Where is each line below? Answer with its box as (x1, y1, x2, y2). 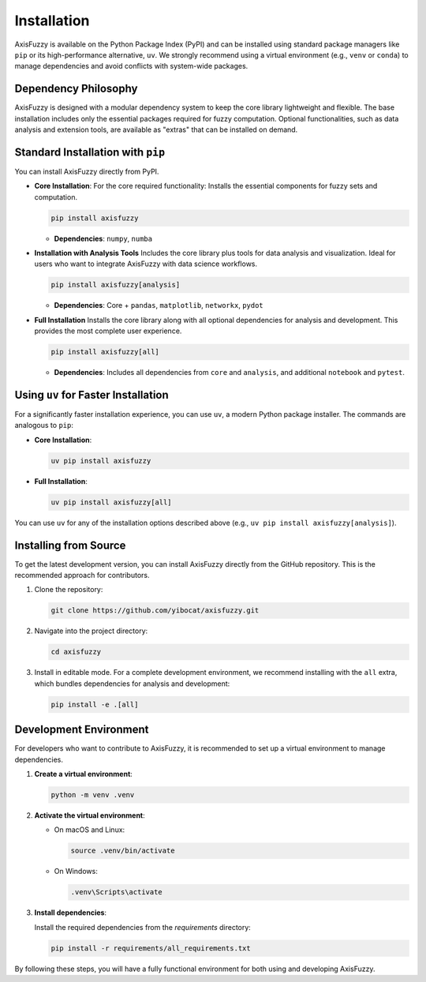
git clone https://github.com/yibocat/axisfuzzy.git (50, 606, 260, 615)
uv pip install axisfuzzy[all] (50, 497, 173, 507)
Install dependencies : (34, 908, 106, 917)
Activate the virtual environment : (34, 811, 145, 820)
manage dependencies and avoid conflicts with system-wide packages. (14, 62, 248, 71)
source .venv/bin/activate (70, 846, 175, 856)
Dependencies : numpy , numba (54, 234, 153, 243)
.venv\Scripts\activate (70, 888, 163, 897)
